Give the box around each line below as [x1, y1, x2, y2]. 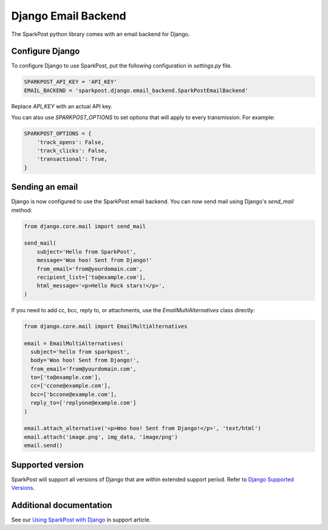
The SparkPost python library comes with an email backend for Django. [11, 30, 190, 38]
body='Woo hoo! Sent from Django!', [30, 357, 140, 364]
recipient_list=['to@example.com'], [36, 274, 146, 281]
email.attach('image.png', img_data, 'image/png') [24, 433, 179, 441]
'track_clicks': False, [36, 147, 108, 154]
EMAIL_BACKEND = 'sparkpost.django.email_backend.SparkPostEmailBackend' [24, 87, 248, 94]
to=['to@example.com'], [30, 374, 101, 381]
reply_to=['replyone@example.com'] [30, 399, 137, 406]
